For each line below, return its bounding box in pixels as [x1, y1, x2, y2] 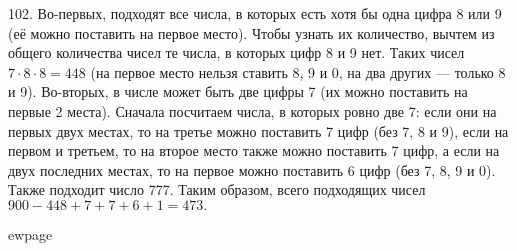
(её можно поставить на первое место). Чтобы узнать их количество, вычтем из [8, 22, 495, 43]
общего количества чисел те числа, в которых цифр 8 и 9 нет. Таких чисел [8, 42, 465, 63]
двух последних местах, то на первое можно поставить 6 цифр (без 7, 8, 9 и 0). [8, 159, 496, 180]
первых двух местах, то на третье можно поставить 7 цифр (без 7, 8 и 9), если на [8, 120, 509, 141]
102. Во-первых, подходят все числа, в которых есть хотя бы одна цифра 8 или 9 [8, 3, 502, 23]
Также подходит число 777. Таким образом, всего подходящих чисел [8, 179, 426, 200]
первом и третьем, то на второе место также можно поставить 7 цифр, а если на [8, 140, 500, 161]
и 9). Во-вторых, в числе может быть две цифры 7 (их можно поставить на [8, 81, 468, 102]
